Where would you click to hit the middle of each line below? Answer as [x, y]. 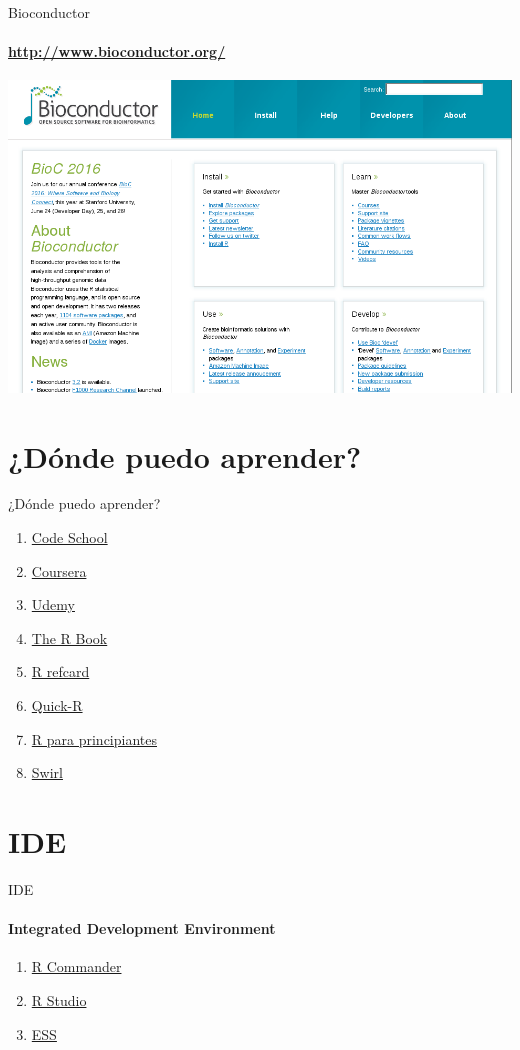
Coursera [59, 570]
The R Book [69, 637]
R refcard [60, 671]
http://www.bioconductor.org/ [117, 51]
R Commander [76, 966]
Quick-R [57, 705]
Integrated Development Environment [142, 928]
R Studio [59, 999]
